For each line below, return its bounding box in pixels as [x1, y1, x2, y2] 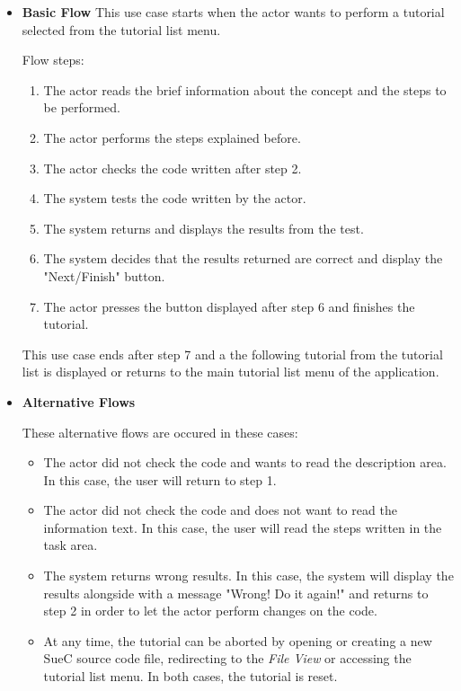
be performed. [43, 98, 120, 117]
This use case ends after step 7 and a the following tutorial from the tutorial [22, 344, 443, 363]
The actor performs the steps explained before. [43, 128, 301, 146]
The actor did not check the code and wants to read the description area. [43, 453, 447, 472]
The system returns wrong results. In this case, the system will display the [43, 566, 454, 585]
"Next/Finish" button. [43, 266, 165, 285]
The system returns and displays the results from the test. [43, 218, 364, 237]
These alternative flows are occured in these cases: [22, 422, 298, 441]
